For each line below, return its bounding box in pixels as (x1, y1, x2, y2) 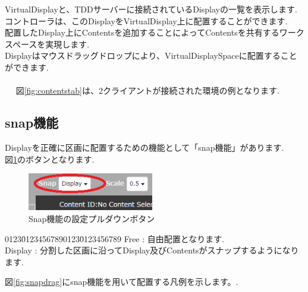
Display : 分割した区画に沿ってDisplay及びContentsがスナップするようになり (5, 244, 299, 256)
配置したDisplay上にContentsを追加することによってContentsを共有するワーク (5, 26, 304, 39)
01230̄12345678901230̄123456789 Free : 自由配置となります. (5, 232, 225, 245)
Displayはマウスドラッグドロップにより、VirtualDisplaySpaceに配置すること (5, 49, 297, 62)
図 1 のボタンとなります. (5, 153, 95, 165)
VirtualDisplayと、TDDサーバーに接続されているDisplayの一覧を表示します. (5, 3, 297, 15)
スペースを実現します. (5, 37, 90, 50)
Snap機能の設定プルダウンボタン (29, 212, 155, 225)
